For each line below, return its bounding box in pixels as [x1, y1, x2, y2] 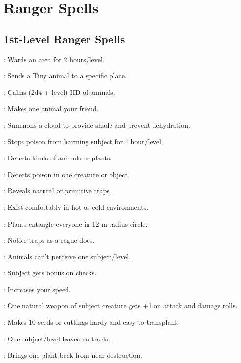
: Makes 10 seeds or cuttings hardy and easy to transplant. [3, 317, 179, 327]
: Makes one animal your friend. [3, 103, 99, 113]
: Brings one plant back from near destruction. [3, 350, 143, 360]
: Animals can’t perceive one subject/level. [3, 251, 131, 261]
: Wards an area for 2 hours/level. [3, 54, 105, 64]
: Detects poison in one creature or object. [3, 169, 130, 179]
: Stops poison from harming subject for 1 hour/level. [3, 136, 163, 146]
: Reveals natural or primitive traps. [3, 185, 111, 196]
